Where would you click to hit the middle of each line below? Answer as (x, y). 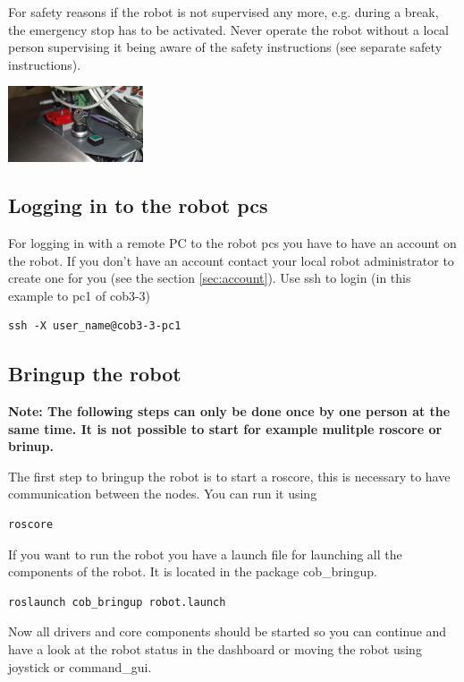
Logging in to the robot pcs (138, 205)
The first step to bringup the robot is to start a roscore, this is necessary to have (229, 476)
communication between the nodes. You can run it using (163, 494)
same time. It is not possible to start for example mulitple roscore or (225, 428)
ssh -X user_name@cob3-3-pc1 (95, 326)
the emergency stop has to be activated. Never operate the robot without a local (228, 29)
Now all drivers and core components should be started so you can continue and (228, 631)
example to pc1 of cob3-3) (80, 295)
